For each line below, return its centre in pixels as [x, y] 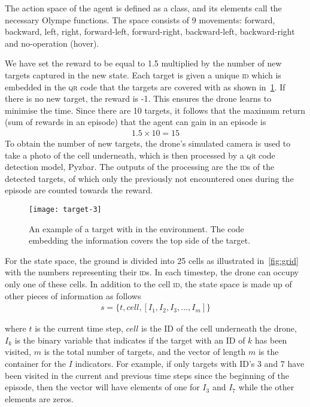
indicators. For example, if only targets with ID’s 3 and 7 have [190, 363]
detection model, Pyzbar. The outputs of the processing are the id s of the [140, 167]
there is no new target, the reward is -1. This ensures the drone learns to [138, 98]
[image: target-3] [65, 209]
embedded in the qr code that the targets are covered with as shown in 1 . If [145, 86]
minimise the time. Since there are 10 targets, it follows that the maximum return [155, 110]
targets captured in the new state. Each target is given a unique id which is [143, 75]
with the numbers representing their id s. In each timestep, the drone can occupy [152, 272]
